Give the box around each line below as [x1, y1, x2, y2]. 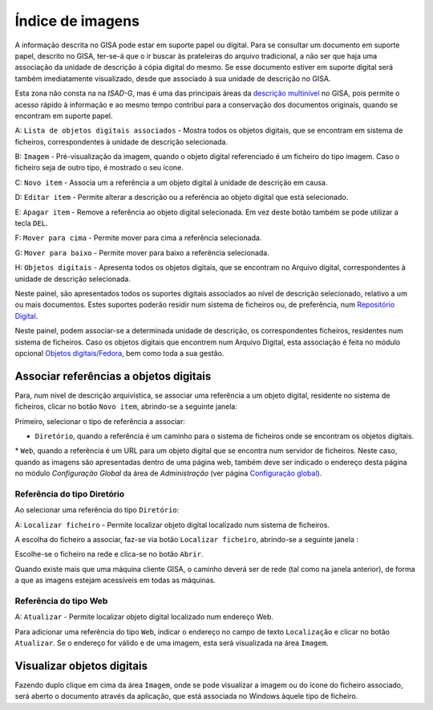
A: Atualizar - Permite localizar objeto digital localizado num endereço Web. [14, 612, 274, 622]
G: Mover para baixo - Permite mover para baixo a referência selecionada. [14, 247, 269, 257]
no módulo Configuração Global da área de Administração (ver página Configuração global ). [14, 468, 322, 478]
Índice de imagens [14, 12, 140, 30]
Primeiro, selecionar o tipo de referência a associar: [14, 416, 186, 426]
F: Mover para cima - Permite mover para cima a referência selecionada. [14, 233, 262, 243]
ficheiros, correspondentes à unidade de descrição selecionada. [14, 137, 229, 146]
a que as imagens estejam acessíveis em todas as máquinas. [14, 575, 216, 586]
